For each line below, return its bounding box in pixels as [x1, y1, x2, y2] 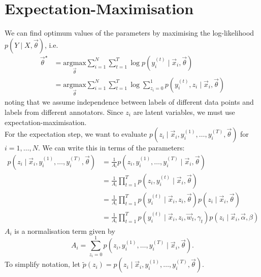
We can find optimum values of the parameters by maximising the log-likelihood [5, 27, 254, 38]
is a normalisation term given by [14, 225, 115, 236]
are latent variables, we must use [133, 106, 235, 117]
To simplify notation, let [5, 259, 81, 269]
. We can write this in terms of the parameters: [38, 142, 185, 153]
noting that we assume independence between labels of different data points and [5, 97, 254, 107]
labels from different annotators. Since [5, 106, 123, 117]
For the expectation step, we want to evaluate [5, 129, 147, 139]
